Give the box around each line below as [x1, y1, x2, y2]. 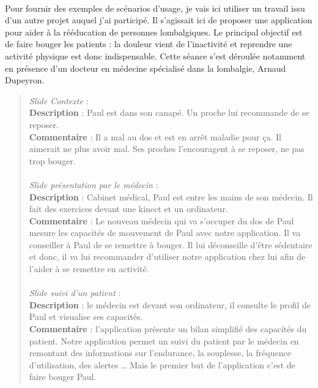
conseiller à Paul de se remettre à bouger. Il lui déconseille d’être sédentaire [29, 238, 312, 251]
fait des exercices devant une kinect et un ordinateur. [29, 202, 228, 215]
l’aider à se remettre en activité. [29, 262, 149, 275]
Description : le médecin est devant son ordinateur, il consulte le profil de [29, 298, 311, 311]
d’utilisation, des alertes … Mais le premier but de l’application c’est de [29, 358, 295, 371]
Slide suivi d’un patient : [29, 286, 121, 299]
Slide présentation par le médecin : [29, 178, 158, 191]
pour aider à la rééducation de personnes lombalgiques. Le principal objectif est [5, 25, 303, 38]
